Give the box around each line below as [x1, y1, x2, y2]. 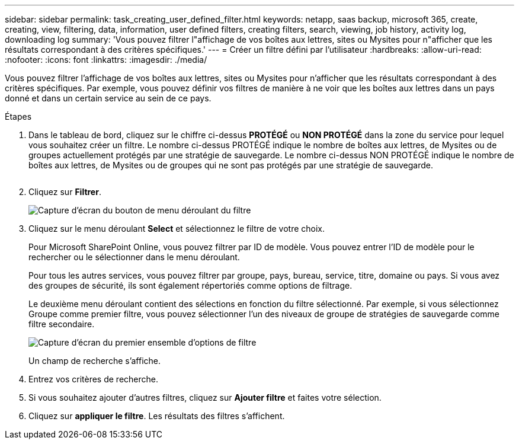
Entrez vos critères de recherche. [28, 374, 158, 384]
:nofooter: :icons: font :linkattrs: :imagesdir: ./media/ [5, 55, 207, 65]
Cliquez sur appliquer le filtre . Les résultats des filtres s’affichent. [28, 411, 285, 421]
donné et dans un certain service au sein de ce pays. [5, 93, 212, 103]
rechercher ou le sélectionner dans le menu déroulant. [28, 252, 240, 262]
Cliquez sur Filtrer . [28, 187, 101, 197]
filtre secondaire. [28, 319, 95, 329]
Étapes [5, 111, 32, 122]
